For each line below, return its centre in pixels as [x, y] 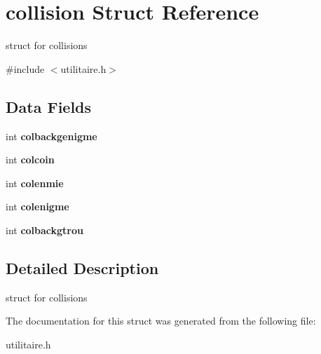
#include [25, 68]
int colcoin [30, 159]
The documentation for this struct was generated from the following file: [161, 321]
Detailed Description [82, 267]
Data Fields [49, 106]
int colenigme [37, 206]
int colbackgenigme [52, 136]
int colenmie [35, 183]
